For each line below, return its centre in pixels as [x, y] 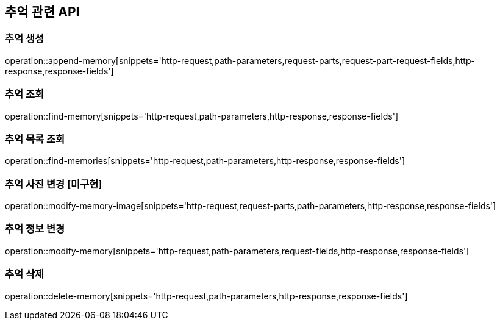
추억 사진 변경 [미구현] [54, 184]
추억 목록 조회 [35, 139]
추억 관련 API [42, 12]
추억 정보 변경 [35, 229]
